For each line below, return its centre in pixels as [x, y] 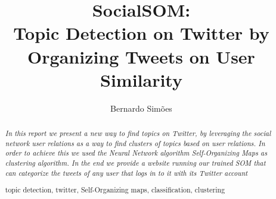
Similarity [141, 79]
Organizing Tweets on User [141, 56]
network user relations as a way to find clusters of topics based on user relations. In [135, 143]
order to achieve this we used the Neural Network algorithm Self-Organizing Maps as [136, 153]
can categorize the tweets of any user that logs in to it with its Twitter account [126, 173]
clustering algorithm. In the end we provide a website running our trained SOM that [135, 163]
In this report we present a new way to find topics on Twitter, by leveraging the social [138, 133]
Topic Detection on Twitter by [141, 33]
